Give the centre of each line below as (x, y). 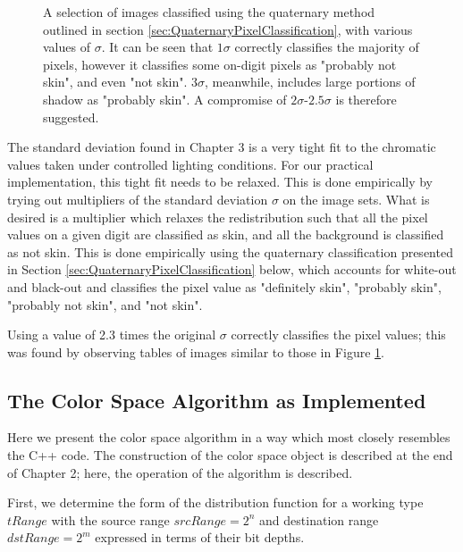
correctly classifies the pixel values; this (338, 335)
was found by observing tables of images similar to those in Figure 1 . (196, 351)
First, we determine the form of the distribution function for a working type (215, 502)
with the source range (110, 519)
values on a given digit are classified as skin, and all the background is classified (226, 234)
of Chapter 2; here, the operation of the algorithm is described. (180, 472)
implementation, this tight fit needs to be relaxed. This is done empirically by (220, 182)
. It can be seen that (157, 47)
